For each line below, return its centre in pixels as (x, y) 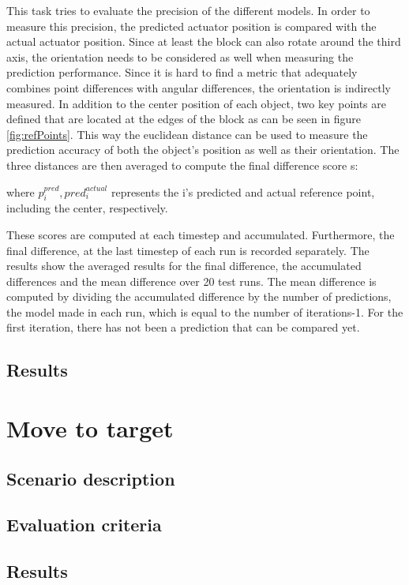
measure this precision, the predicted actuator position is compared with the (191, 26)
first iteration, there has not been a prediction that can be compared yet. (183, 327)
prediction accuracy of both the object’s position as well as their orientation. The (203, 150)
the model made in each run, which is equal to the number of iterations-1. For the (205, 311)
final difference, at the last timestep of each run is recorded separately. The (188, 250)
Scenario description (91, 478)
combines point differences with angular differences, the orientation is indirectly (199, 87)
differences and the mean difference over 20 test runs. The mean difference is (191, 281)
